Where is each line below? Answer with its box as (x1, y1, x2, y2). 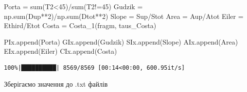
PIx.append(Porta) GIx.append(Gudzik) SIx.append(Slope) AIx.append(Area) (4, 36, 238, 46)
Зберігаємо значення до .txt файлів (4, 78, 108, 89)
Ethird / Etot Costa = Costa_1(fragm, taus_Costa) (4, 20, 157, 31)
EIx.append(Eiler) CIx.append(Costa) (4, 46, 117, 56)
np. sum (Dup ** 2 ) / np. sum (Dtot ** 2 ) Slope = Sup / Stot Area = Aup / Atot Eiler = (4, 11, 244, 21)
